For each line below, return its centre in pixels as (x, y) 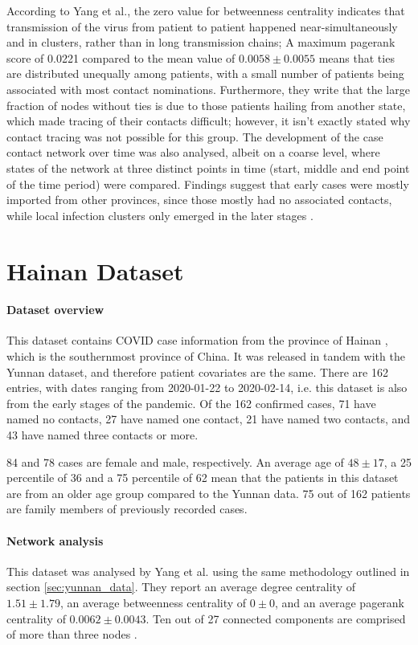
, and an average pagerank (340, 602)
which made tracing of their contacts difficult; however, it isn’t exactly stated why (209, 121)
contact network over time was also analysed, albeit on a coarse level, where (193, 152)
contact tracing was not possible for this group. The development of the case (195, 136)
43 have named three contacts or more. (102, 435)
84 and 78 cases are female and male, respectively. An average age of (175, 461)
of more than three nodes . (72, 634)
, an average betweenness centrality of (153, 602)
